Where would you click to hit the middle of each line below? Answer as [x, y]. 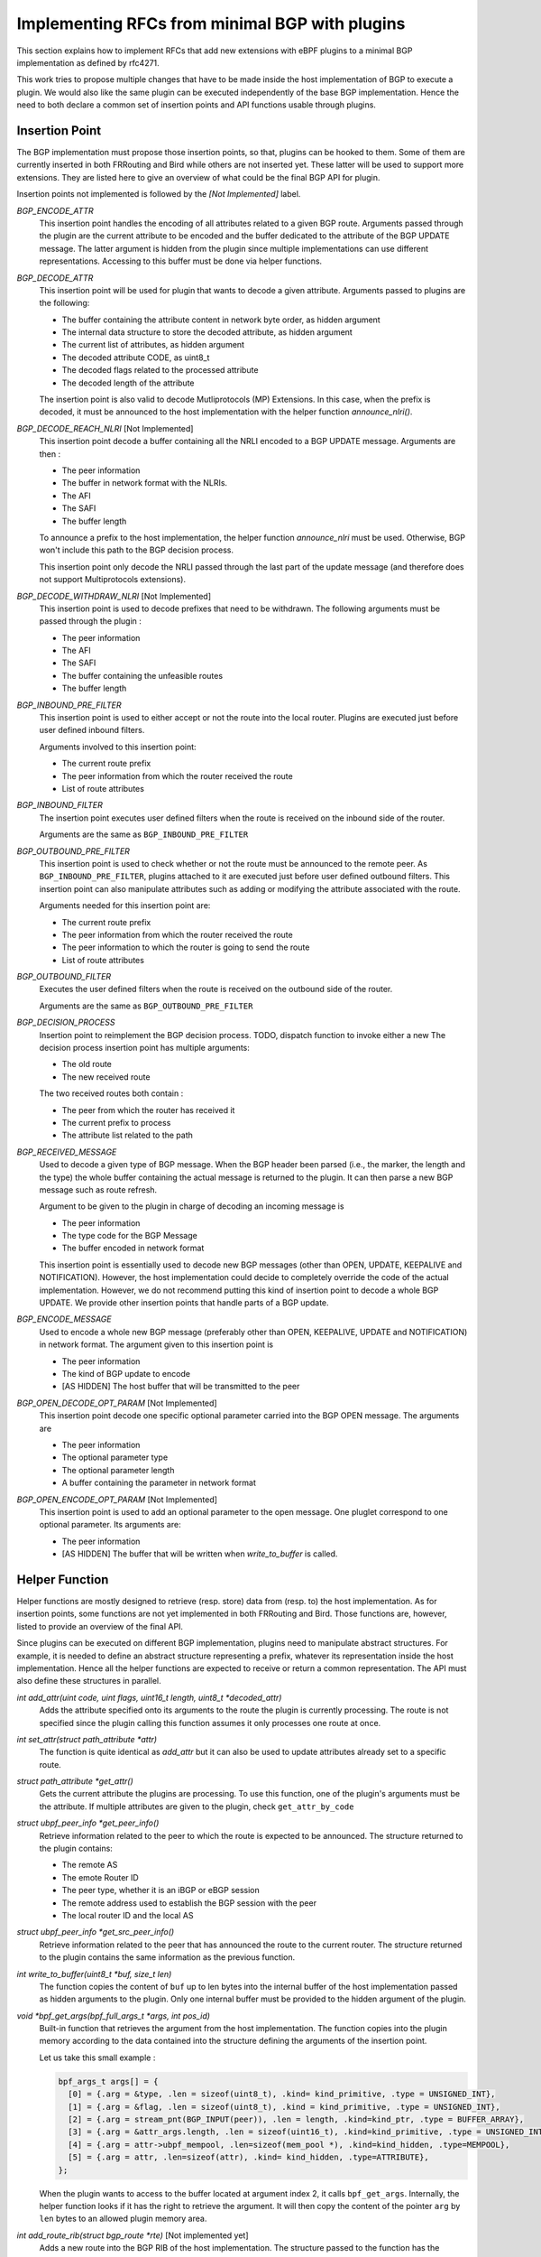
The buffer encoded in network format [133, 1248]
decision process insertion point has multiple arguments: [144, 1048]
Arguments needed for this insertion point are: [125, 906]
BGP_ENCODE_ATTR [55, 210]
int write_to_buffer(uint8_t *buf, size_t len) [94, 1974]
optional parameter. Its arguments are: [110, 1525]
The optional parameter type [115, 1457]
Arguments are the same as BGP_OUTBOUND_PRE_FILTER [146, 1006]
